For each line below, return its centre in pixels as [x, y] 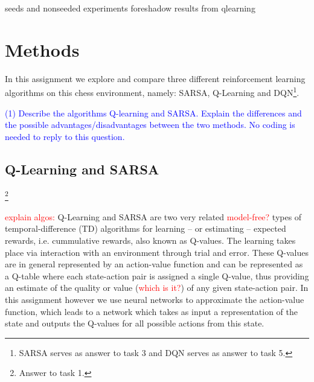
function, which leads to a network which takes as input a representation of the [151, 311]
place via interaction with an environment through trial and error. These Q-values [157, 252]
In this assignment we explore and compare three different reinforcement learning [155, 78]
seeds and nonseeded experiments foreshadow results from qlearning [130, 8]
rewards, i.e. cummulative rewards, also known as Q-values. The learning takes [150, 240]
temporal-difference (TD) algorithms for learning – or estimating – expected [146, 228]
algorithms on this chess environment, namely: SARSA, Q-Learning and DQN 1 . [152, 91]
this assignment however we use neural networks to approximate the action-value [155, 299]
